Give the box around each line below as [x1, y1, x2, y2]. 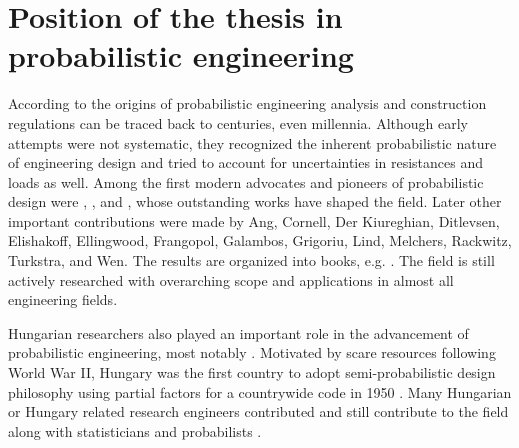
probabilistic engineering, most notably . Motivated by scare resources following [8, 342, 496, 363]
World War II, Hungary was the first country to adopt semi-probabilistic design [8, 362, 496, 383]
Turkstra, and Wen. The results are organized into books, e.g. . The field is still [8, 250, 495, 271]
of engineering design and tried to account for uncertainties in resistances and [8, 152, 484, 173]
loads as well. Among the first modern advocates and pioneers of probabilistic [8, 171, 484, 192]
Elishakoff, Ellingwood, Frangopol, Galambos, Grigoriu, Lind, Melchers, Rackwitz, [8, 230, 512, 251]
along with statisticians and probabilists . [8, 420, 262, 441]
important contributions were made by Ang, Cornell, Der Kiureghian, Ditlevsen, [8, 210, 500, 231]
